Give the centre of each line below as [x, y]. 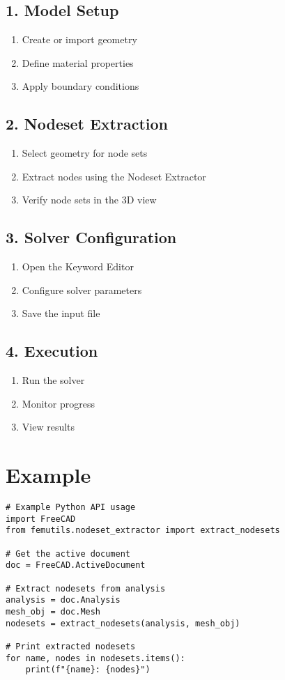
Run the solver [53, 380]
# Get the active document [68, 554]
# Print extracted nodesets [71, 646]
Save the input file [61, 313]
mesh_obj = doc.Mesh [53, 611]
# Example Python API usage [71, 508]
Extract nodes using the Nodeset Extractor [114, 176]
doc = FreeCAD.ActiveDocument [76, 565]
